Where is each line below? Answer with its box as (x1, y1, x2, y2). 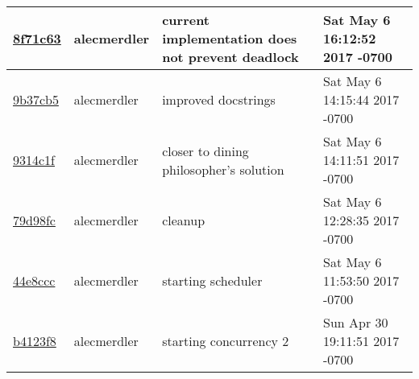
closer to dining (162, 141, 249, 160)
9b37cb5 (13, 90, 59, 109)
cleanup (162, 211, 205, 229)
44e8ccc (13, 271, 56, 290)
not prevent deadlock (162, 47, 299, 66)
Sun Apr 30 (323, 313, 388, 332)
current (162, 10, 210, 29)
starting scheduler (162, 271, 263, 290)
